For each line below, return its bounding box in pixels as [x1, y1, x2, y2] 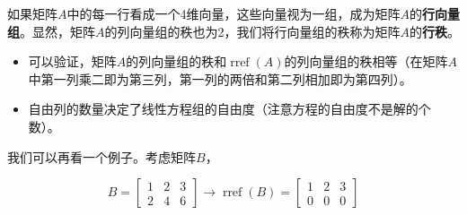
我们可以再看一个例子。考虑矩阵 [7, 147, 196, 166]
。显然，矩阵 [20, 21, 95, 40]
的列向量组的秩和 [126, 52, 227, 71]
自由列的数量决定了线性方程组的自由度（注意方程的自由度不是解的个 [28, 99, 431, 118]
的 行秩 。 [410, 21, 460, 40]
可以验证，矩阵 [28, 52, 117, 71]
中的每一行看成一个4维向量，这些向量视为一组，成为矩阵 [66, 4, 401, 22]
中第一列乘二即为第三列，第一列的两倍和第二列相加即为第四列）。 [28, 69, 412, 88]
